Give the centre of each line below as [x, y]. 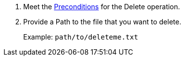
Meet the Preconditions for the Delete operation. [102, 7]
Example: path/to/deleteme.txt [81, 37]
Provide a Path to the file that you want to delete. [102, 22]
